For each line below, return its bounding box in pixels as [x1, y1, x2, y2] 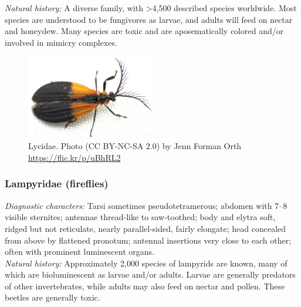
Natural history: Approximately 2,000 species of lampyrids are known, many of [5, 257, 288, 269]
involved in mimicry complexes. [5, 36, 117, 48]
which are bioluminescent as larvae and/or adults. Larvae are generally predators [5, 268, 296, 281]
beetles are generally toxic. [5, 291, 100, 303]
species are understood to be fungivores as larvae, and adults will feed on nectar [5, 13, 293, 25]
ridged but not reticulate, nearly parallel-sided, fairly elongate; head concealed [5, 222, 286, 234]
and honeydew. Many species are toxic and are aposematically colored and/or [5, 25, 284, 37]
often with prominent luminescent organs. [5, 245, 154, 258]
